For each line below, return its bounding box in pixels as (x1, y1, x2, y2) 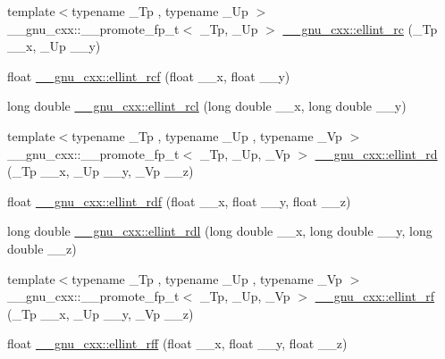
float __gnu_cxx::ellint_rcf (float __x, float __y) (7, 66, 290, 85)
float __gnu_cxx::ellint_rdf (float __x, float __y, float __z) (7, 191, 351, 210)
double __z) (7, 238, 77, 257)
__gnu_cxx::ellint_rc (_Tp (282, 19, 438, 38)
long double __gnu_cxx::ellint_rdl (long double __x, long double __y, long (7, 221, 432, 240)
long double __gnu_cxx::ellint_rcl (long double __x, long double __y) (7, 96, 407, 115)
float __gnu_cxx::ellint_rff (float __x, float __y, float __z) (7, 334, 348, 353)
